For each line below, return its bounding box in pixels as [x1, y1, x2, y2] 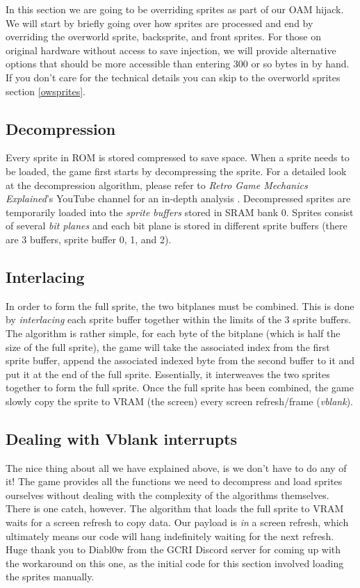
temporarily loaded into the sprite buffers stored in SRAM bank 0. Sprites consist [6, 204, 354, 219]
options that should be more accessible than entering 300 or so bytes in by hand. [6, 56, 350, 71]
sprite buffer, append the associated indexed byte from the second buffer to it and [6, 353, 355, 368]
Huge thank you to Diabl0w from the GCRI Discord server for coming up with [6, 542, 341, 557]
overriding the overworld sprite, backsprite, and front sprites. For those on [6, 29, 322, 44]
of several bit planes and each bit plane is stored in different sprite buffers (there [6, 218, 347, 233]
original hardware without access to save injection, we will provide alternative [6, 42, 336, 57]
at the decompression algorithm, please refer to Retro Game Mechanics [6, 177, 308, 192]
